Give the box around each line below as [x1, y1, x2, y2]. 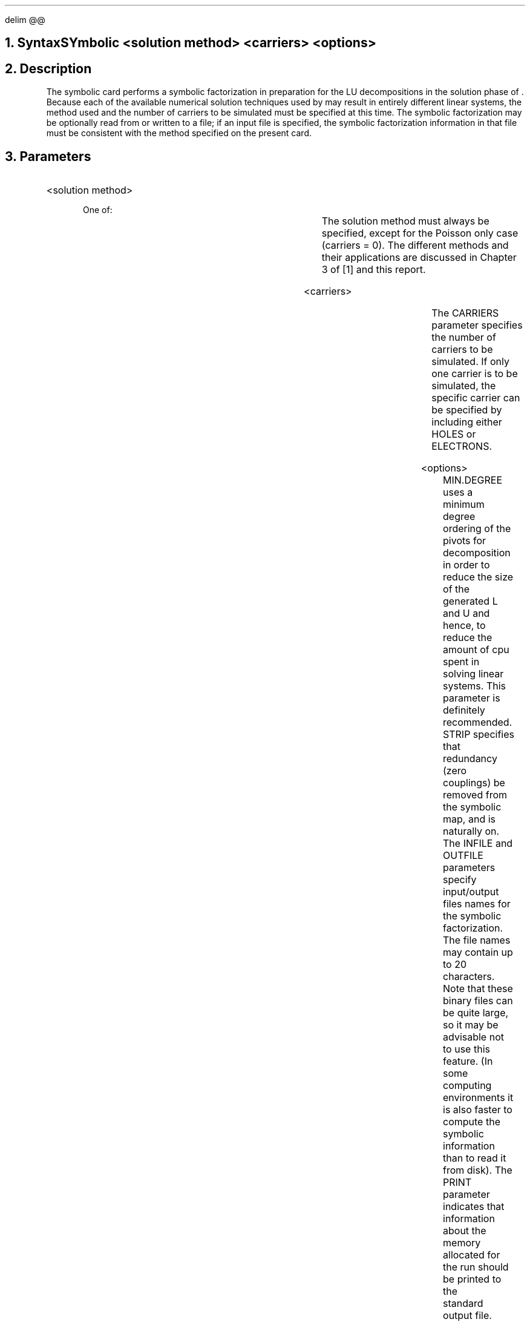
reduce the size [443, 571, 514, 584]
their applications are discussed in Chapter [321, 251, 517, 264]
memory [443, 1237, 481, 1249]
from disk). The [443, 1164, 512, 1177]
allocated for [443, 1249, 500, 1261]
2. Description [5, 61, 92, 76]
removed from [443, 789, 508, 801]
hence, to [443, 619, 486, 632]
